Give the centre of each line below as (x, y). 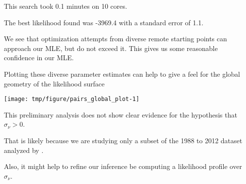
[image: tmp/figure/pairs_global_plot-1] (72, 99)
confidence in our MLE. (39, 58)
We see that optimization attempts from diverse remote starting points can (115, 39)
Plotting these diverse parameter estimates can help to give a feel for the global (122, 74)
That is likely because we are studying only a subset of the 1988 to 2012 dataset (123, 140)
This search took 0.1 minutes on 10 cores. (66, 6)
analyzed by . (24, 150)
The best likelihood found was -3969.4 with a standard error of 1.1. (104, 22)
